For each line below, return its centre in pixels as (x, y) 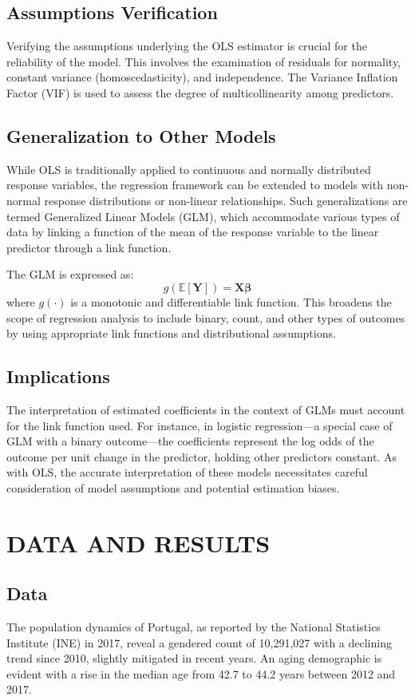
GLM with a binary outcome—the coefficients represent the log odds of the (190, 441)
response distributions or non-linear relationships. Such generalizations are (226, 200)
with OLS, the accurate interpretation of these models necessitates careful (187, 472)
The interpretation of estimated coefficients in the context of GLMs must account (206, 409)
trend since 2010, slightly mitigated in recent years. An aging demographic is (194, 658)
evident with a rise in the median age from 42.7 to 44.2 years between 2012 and (201, 673)
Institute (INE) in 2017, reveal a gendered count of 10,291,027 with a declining (199, 642)
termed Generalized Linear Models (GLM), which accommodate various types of (203, 216)
